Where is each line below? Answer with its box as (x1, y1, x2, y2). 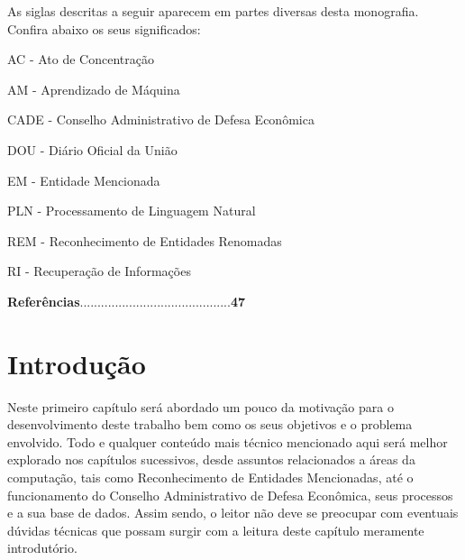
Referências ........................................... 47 (7, 291, 245, 310)
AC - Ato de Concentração (7, 50, 154, 69)
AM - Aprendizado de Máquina (7, 79, 180, 98)
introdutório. (7, 538, 77, 557)
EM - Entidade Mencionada (7, 170, 160, 189)
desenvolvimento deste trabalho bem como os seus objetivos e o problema (7, 415, 413, 434)
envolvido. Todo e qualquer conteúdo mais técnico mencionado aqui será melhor (7, 432, 448, 451)
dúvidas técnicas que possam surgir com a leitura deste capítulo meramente (7, 520, 424, 539)
